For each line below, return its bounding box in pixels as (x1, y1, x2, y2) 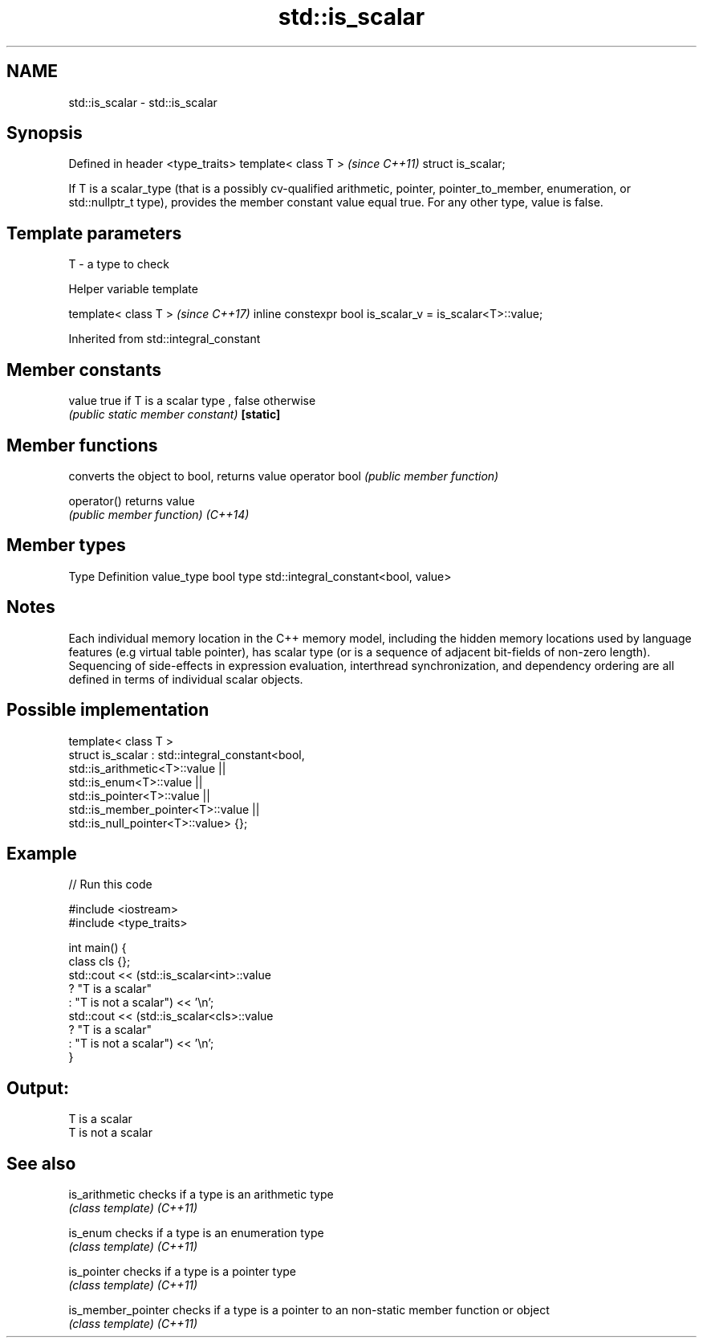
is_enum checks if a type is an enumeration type (68, 1226, 324, 1240)
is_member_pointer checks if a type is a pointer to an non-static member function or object (68, 1303, 550, 1317)
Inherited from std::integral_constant (68, 332, 261, 346)
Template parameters (6, 223, 182, 243)
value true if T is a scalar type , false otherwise (68, 394, 316, 408)
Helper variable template (68, 282, 198, 296)
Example (6, 843, 77, 864)
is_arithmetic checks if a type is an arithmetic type (68, 1187, 334, 1202)
